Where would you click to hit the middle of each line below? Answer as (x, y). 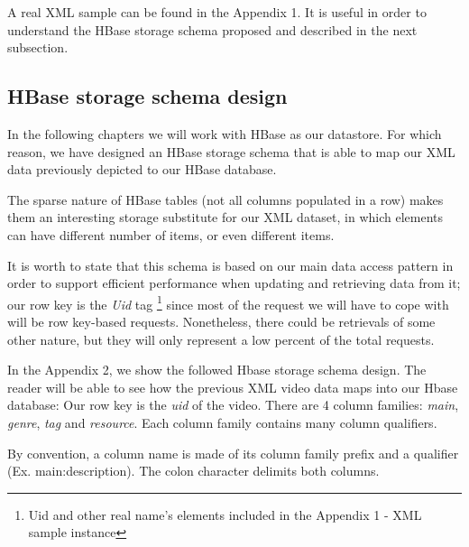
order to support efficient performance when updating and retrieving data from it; (234, 283)
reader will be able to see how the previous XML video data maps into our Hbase (233, 387)
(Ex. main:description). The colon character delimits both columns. (193, 471)
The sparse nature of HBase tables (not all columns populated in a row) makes (225, 199)
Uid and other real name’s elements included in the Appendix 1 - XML (225, 514)
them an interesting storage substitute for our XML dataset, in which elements (225, 217)
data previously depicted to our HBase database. (142, 169)
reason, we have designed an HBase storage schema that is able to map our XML (231, 151)
